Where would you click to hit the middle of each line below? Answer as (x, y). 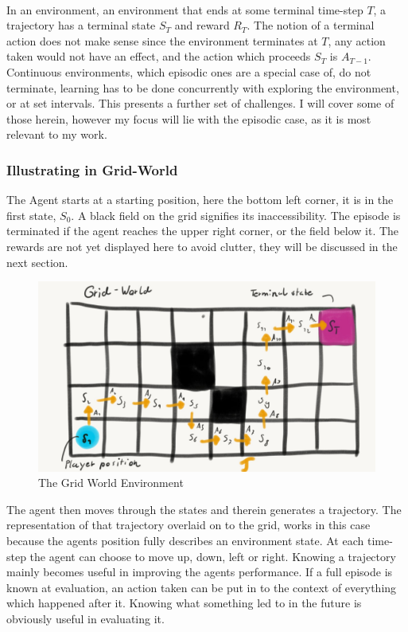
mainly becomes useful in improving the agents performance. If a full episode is (200, 572)
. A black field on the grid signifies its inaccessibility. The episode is (236, 215)
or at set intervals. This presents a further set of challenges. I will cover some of (200, 103)
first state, (31, 215)
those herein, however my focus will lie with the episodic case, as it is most (189, 118)
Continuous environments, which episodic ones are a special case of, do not (189, 71)
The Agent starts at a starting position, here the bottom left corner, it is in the (200, 200)
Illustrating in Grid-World (92, 169)
